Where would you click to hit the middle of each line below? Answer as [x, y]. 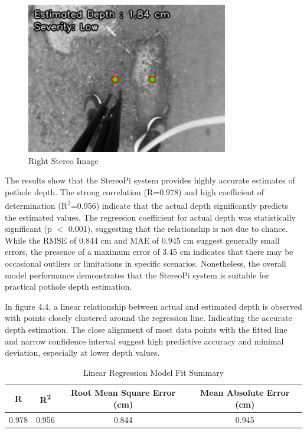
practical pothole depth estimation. [68, 286]
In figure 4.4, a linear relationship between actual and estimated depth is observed [153, 306]
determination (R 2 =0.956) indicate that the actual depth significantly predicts [146, 205]
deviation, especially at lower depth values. [82, 352]
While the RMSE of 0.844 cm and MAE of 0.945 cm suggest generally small [142, 240]
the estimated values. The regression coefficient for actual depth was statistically [150, 217]
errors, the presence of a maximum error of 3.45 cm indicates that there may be [149, 252]
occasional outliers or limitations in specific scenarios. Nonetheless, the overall [146, 263]
